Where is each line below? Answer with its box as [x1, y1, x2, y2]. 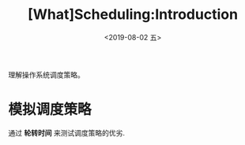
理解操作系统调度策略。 [8, 69, 85, 80]
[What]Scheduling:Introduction [27, 6, 239, 24]
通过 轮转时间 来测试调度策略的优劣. [8, 128, 125, 137]
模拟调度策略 [8, 101, 92, 119]
